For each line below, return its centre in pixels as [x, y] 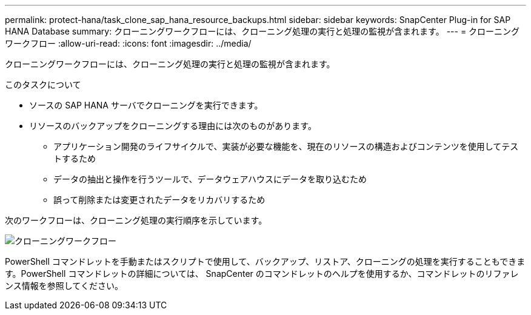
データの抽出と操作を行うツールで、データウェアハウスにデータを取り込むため [210, 179]
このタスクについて [43, 85]
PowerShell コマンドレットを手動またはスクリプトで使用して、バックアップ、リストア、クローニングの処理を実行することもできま [265, 261]
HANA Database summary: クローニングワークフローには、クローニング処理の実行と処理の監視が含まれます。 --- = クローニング [262, 31]
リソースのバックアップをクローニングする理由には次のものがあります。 [173, 126]
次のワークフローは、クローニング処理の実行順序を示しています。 [136, 220]
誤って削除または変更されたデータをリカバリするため [159, 200]
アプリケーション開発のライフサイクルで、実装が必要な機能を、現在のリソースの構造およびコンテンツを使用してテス [286, 146]
